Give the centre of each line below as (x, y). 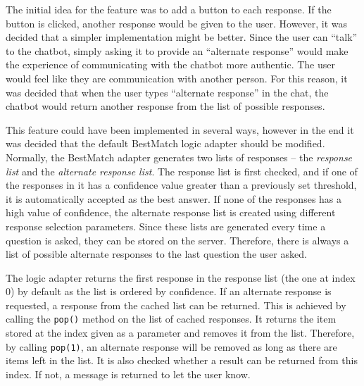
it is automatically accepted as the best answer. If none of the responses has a (174, 198)
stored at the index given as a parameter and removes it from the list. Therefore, (180, 333)
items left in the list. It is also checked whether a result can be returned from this (182, 360)
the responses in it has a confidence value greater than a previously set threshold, (181, 185)
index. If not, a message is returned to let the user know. (128, 374)
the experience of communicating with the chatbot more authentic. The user (171, 64)
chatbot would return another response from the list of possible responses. (165, 106)
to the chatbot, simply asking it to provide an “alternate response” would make (177, 50)
